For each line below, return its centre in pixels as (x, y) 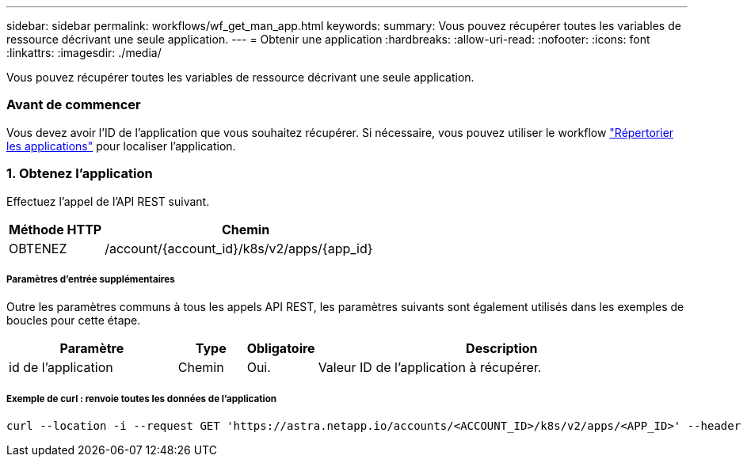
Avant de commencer (74, 105)
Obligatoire (281, 349)
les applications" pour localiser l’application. (121, 146)
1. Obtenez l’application (80, 174)
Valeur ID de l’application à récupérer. (430, 368)
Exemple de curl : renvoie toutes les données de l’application (141, 398)
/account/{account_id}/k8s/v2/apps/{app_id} (239, 248)
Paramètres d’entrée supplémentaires (91, 279)
